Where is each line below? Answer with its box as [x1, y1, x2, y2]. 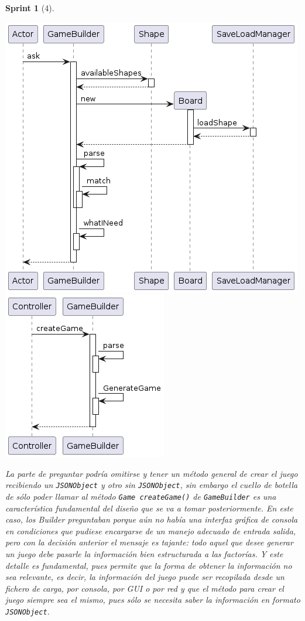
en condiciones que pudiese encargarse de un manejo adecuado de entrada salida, [5, 524, 296, 537]
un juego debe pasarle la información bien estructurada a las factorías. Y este [5, 548, 283, 560]
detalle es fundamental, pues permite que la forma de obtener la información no [5, 559, 292, 571]
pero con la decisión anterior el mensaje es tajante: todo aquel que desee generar [5, 536, 293, 548]
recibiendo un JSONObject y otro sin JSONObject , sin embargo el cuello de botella [5, 479, 298, 491]
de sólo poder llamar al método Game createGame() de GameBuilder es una [5, 490, 276, 503]
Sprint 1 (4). [5, 2, 54, 13]
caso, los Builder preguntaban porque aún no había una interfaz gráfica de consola [5, 513, 298, 526]
